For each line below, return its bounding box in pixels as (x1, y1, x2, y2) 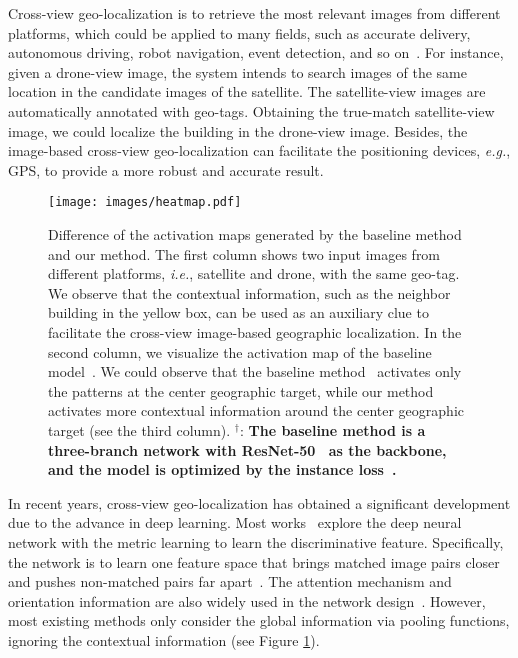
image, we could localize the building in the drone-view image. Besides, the (8, 120, 468, 141)
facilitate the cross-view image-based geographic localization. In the (48, 321, 462, 342)
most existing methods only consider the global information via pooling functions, (8, 610, 510, 631)
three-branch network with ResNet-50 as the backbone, (48, 439, 447, 460)
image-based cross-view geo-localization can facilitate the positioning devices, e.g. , (8, 140, 511, 161)
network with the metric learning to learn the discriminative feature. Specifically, (8, 531, 504, 552)
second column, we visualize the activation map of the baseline (48, 341, 432, 362)
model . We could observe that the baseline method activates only (48, 361, 462, 382)
